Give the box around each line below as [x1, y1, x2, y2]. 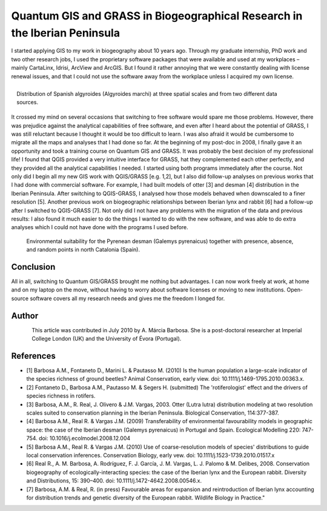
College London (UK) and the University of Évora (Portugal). [31, 335, 182, 342]
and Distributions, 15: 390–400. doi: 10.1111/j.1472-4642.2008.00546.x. [26, 477, 202, 484]
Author [11, 310, 39, 321]
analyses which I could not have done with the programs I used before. [11, 224, 189, 231]
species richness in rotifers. [26, 392, 96, 399]
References [11, 350, 56, 361]
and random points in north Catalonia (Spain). [26, 246, 140, 253]
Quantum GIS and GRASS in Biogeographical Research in [11, 9, 303, 22]
